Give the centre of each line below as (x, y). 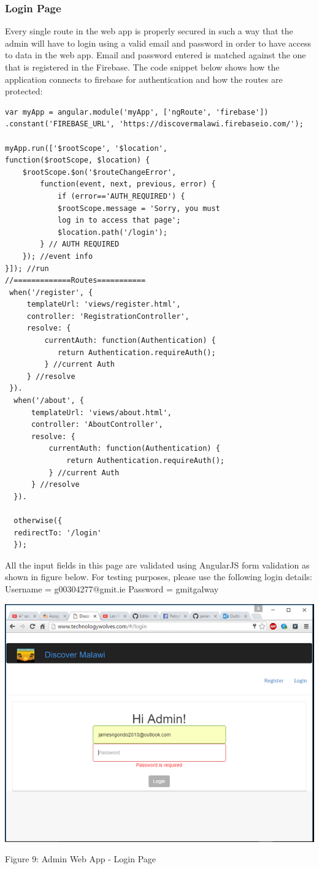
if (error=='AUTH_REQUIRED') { (121, 196)
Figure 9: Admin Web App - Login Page (81, 859)
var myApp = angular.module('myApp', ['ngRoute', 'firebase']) (137, 112)
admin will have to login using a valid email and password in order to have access (158, 43)
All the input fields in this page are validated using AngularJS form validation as (157, 565)
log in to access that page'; (119, 220)
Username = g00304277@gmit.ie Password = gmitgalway (112, 588)
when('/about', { (49, 401)
